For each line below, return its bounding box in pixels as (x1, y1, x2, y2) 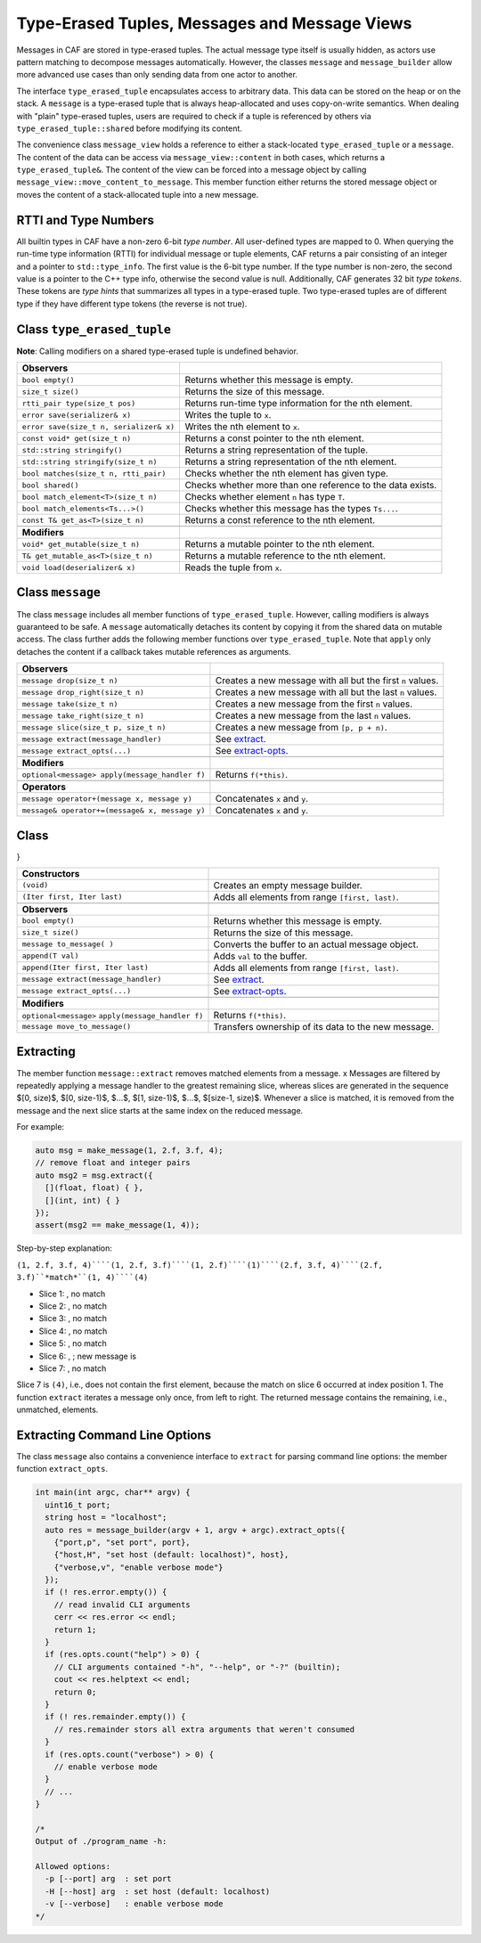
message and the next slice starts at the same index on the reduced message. (16, 1105, 304, 1115)
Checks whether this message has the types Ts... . (184, 502, 398, 514)
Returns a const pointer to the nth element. (184, 432, 364, 445)
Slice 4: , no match (38, 1326, 108, 1336)
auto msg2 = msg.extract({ (35, 1170, 153, 1180)
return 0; (53, 1686, 97, 1697)
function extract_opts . (16, 1464, 109, 1474)
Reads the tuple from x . (184, 561, 282, 574)
